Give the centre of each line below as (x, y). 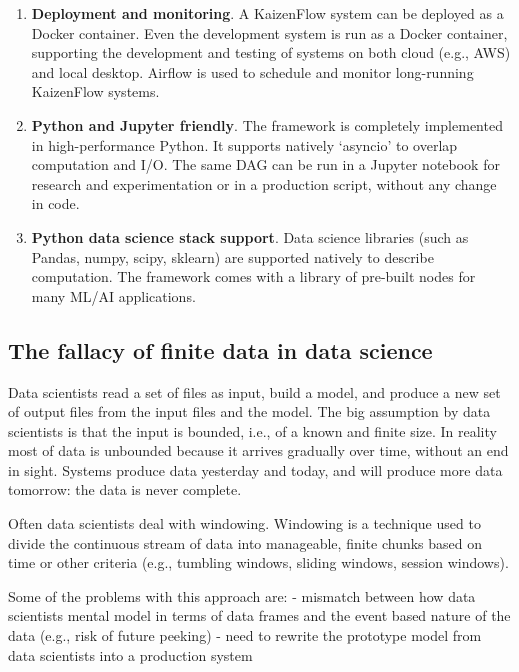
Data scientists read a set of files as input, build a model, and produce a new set (254, 391)
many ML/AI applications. (113, 295)
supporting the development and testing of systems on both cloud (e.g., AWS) (271, 52)
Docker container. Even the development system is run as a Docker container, (269, 32)
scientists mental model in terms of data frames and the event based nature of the (259, 615)
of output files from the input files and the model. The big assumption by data (249, 411)
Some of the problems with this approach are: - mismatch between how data (242, 595)
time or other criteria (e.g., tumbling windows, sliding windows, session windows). (258, 562)
